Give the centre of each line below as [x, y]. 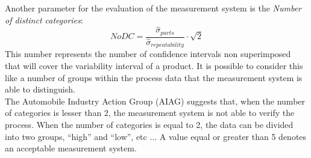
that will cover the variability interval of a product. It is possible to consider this [154, 65]
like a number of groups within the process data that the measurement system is [154, 77]
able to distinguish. [40, 89]
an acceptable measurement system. [71, 148]
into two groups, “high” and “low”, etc [76, 136]
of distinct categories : [44, 20]
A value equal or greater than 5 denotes [233, 136]
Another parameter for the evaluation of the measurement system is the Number [153, 8]
